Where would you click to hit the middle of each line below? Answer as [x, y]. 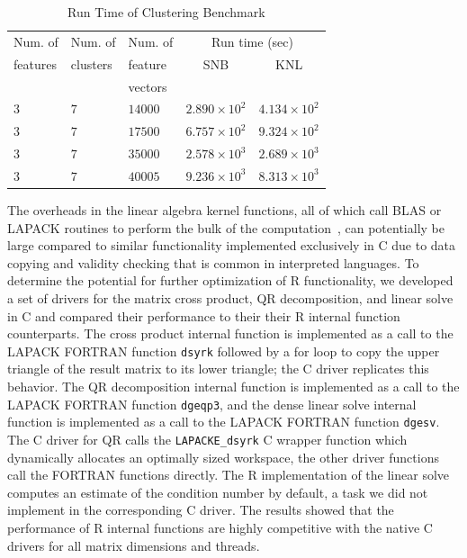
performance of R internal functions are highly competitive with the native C [220, 527]
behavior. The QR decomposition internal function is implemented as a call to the [233, 386]
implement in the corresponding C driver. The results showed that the [201, 510]
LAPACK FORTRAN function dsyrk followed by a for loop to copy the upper [224, 351]
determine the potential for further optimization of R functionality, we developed [230, 280]
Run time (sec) [252, 41]
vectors [148, 86]
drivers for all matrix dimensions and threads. [134, 545]
